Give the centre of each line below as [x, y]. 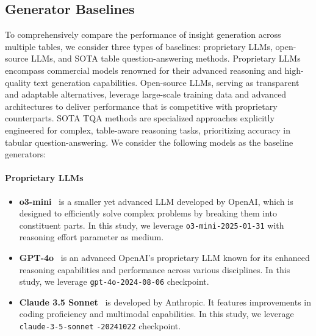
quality [18, 82]
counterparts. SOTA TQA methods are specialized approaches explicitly [140, 118]
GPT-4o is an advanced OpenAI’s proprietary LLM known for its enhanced [164, 257]
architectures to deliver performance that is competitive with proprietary [141, 106]
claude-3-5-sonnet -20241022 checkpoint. [100, 326]
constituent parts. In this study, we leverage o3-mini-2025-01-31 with [152, 225]
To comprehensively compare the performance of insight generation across [143, 34]
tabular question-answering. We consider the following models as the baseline [149, 142]
